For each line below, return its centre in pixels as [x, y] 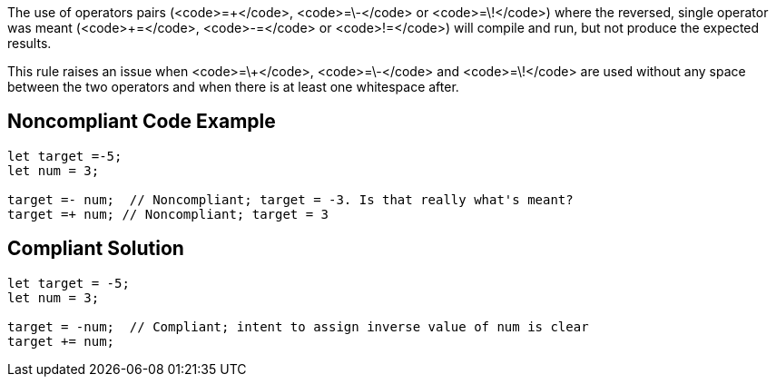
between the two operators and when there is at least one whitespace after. [233, 87]
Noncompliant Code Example [142, 122]
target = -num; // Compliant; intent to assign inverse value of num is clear [298, 326]
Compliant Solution [96, 249]
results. [29, 43]
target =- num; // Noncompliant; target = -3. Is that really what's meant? [290, 199]
